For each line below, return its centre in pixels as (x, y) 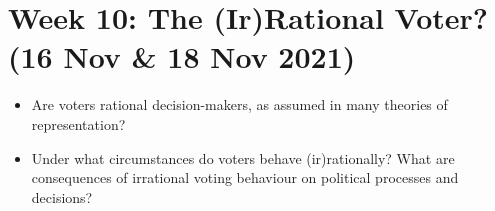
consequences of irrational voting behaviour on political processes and (245, 177)
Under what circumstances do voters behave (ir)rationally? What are (243, 157)
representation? (78, 123)
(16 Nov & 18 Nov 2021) (182, 56)
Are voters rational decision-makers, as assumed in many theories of (239, 104)
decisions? (62, 196)
